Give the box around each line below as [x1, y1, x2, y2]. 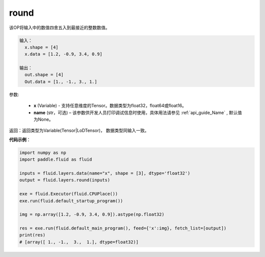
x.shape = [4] [25, 44, 59, 50]
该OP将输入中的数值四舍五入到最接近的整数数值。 [9, 25, 110, 30]
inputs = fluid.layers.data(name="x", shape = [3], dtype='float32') [19, 170, 190, 176]
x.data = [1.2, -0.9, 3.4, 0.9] [25, 52, 103, 57]
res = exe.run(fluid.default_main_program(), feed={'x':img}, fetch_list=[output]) [19, 226, 227, 231]
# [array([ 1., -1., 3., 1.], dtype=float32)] [19, 239, 139, 245]
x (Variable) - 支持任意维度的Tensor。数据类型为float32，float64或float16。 [33, 103, 186, 109]
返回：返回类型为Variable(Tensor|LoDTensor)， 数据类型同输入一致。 [9, 128, 149, 134]
